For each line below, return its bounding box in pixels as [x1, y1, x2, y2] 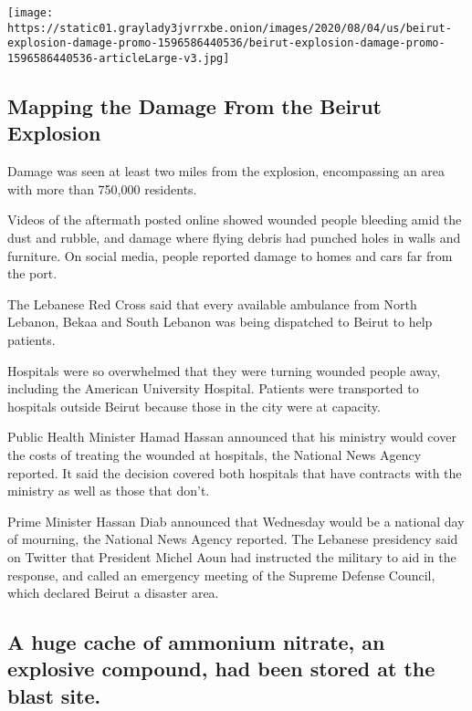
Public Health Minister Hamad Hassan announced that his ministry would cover [7, 427, 456, 446]
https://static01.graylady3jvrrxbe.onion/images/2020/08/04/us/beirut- [7, 21, 452, 35]
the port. [7, 264, 58, 283]
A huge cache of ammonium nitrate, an [7, 628, 385, 656]
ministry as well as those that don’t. [7, 481, 210, 500]
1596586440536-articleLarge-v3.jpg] [7, 51, 230, 65]
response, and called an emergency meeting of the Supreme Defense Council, [7, 565, 435, 584]
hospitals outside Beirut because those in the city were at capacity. [7, 396, 381, 415]
